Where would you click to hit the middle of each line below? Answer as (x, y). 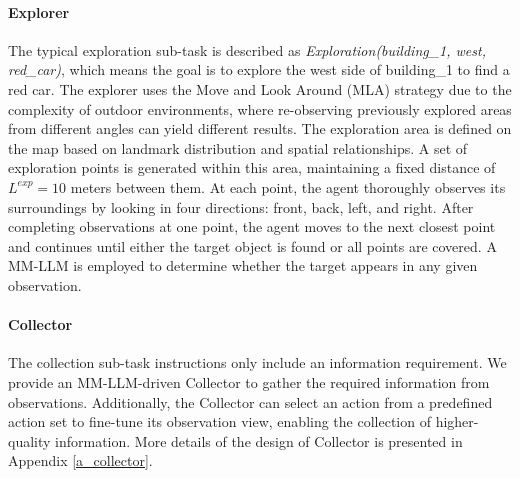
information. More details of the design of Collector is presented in (259, 440)
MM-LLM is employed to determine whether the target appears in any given (243, 265)
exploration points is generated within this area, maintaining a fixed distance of (252, 167)
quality (29, 440)
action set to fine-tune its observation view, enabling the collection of (219, 421)
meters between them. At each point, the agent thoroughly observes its (288, 186)
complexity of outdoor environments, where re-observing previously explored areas (260, 108)
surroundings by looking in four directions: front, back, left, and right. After (241, 206)
